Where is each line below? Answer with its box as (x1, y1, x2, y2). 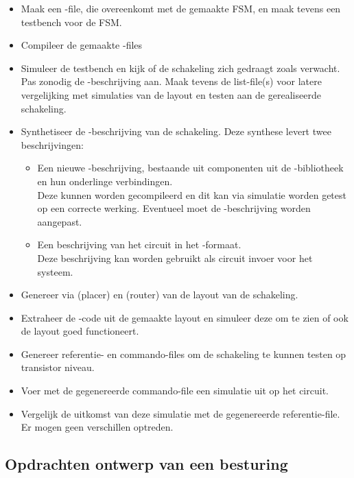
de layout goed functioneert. (21, 324, 139, 338)
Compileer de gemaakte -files (21, 38, 143, 52)
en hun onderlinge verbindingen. (37, 174, 173, 188)
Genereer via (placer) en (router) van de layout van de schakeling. (21, 287, 298, 302)
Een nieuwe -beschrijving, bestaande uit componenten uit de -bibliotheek (37, 160, 344, 175)
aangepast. (37, 214, 82, 228)
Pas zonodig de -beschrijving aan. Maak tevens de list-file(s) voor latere (21, 74, 322, 88)
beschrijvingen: (21, 137, 84, 152)
